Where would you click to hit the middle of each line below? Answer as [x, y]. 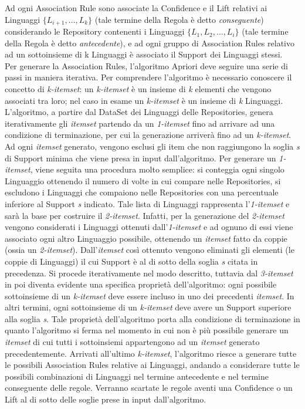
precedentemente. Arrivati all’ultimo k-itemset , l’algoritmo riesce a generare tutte [151, 353]
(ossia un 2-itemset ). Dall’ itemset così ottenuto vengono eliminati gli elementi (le [150, 250]
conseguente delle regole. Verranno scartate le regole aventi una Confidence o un [149, 388]
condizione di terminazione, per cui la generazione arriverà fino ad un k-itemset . [148, 135]
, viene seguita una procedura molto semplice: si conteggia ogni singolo [157, 169]
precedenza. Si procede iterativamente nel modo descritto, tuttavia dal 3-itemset [149, 273]
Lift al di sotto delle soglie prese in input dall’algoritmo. [106, 399]
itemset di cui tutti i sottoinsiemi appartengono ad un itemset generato [132, 342]
